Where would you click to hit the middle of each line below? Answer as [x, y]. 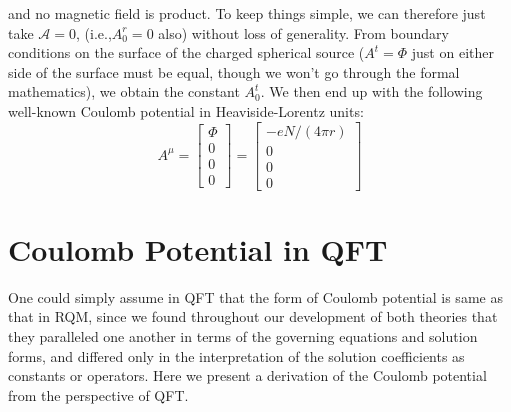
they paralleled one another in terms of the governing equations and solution [243, 336]
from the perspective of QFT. [98, 394]
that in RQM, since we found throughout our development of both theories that [253, 316]
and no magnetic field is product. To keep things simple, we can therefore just [247, 13]
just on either [452, 52]
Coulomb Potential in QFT [198, 248]
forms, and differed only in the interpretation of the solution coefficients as [236, 355]
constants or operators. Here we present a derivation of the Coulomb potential [247, 375]
